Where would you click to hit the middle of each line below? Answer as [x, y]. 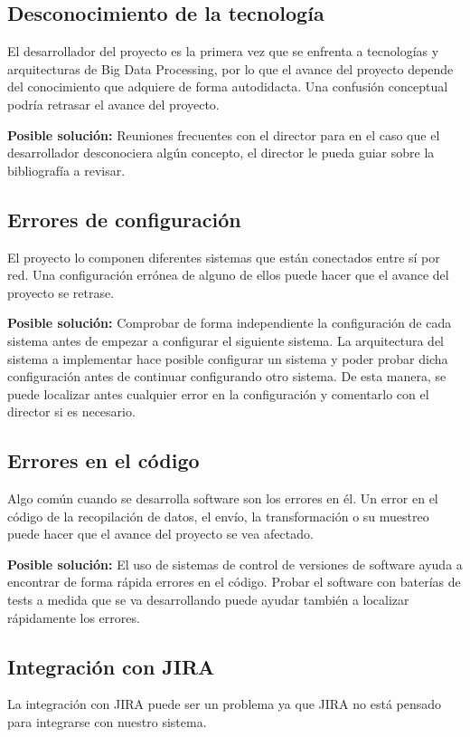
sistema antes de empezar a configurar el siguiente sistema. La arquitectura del [226, 340]
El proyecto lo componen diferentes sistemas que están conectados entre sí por [224, 257]
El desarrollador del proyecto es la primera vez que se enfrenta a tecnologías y [223, 51]
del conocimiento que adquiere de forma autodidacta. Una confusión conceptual [228, 86]
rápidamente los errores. [74, 617]
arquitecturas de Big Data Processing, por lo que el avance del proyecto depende [230, 68]
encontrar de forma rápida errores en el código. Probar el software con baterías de [234, 582]
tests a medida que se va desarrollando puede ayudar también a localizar [208, 600]
